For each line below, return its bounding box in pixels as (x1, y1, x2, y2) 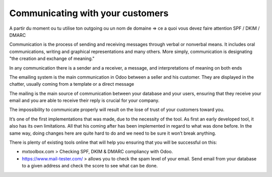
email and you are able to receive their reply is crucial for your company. (9, 97, 160, 103)
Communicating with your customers (9, 8, 169, 19)
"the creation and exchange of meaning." (9, 55, 95, 62)
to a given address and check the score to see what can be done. (22, 163, 158, 169)
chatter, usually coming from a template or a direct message (9, 81, 134, 87)
